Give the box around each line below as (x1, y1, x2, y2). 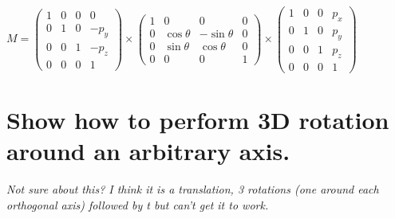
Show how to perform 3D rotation (6, 103, 389, 135)
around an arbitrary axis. (6, 134, 290, 166)
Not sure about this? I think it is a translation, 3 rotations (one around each (6, 180, 379, 197)
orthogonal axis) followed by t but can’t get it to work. (6, 196, 269, 213)
